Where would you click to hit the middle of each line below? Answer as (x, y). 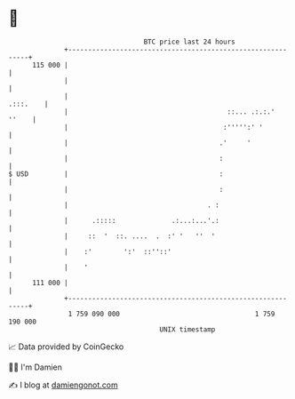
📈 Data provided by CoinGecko (66, 347)
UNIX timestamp (187, 329)
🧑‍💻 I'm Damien (36, 367)
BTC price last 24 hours (190, 42)
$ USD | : (116, 174)
